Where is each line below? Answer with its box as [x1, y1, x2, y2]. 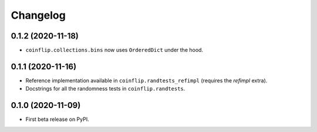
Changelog [11, 9, 66, 22]
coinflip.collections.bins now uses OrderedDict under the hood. [25, 47, 204, 54]
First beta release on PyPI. [25, 116, 89, 123]
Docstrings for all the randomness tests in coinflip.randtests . [25, 85, 186, 92]
